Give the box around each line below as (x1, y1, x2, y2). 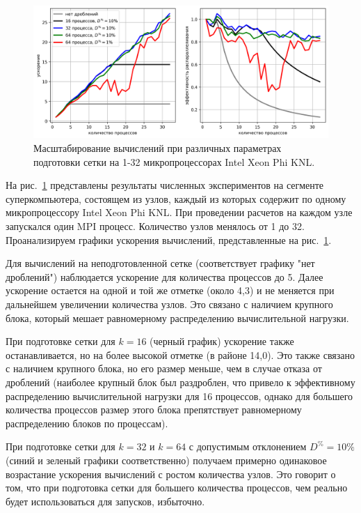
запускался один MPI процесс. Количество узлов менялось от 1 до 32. (6, 219, 305, 233)
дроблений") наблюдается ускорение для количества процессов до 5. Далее (6, 269, 323, 284)
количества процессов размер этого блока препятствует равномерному (6, 402, 302, 417)
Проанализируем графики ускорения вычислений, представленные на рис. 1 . (6, 232, 332, 247)
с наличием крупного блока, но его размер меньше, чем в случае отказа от (6, 361, 322, 376)
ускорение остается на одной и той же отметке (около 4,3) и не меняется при (6, 283, 335, 298)
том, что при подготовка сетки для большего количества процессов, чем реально (6, 480, 348, 495)
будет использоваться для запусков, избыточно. (6, 493, 205, 508)
